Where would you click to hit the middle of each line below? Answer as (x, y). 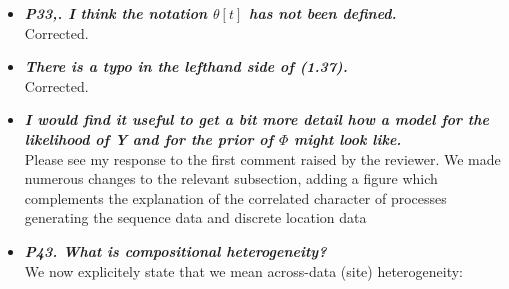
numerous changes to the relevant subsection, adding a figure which (231, 178)
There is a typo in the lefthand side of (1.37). (186, 66)
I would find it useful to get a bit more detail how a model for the (256, 119)
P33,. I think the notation (116, 13)
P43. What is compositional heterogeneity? (175, 250)
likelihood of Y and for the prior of (149, 138)
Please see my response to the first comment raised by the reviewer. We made (262, 158)
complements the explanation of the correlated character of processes (235, 197)
